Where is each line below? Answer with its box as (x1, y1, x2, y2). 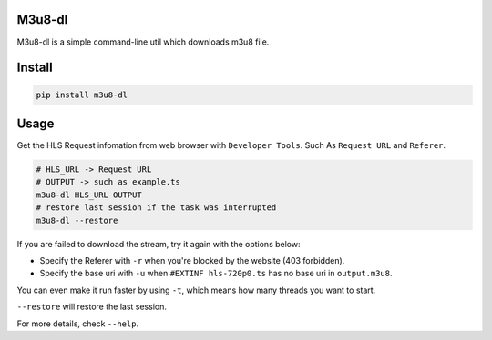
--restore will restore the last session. (16, 301, 168, 313)
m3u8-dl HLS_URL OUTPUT (36, 189, 143, 200)
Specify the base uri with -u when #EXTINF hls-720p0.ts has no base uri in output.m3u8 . (39, 268, 393, 279)
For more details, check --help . (16, 318, 139, 329)
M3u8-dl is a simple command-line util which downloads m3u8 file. (16, 36, 270, 47)
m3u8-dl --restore (36, 215, 118, 225)
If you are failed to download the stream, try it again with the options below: (16, 238, 301, 249)
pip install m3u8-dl (36, 89, 128, 100)
